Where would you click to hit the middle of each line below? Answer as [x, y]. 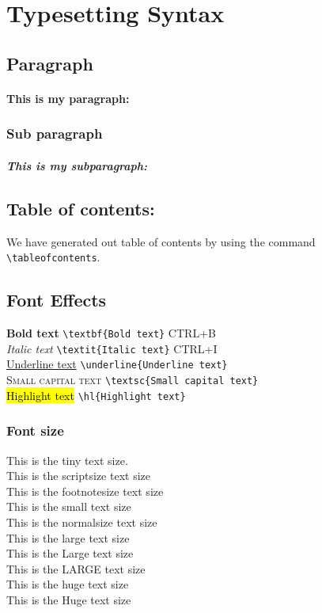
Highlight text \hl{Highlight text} [96, 395]
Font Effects [57, 300]
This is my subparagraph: [77, 165]
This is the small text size [69, 506]
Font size [35, 430]
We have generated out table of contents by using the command [161, 241]
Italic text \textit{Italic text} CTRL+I [112, 348]
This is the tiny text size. [67, 460]
